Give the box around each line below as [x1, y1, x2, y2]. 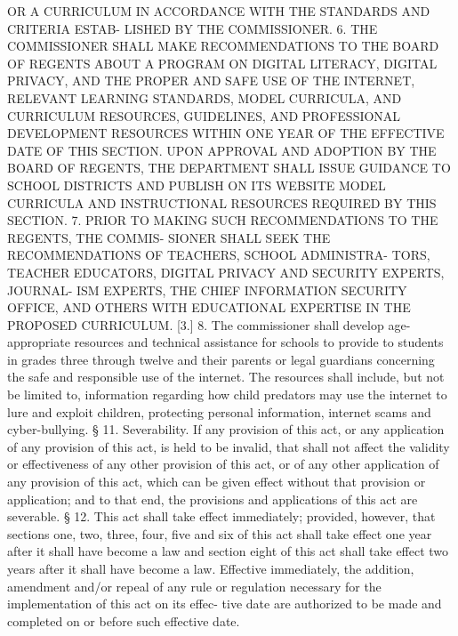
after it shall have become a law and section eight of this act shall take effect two [7, 542, 449, 560]
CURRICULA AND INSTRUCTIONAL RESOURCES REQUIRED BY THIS [7, 193, 437, 212]
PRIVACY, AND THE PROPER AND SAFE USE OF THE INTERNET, [7, 71, 415, 90]
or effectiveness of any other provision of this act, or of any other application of [7, 455, 439, 473]
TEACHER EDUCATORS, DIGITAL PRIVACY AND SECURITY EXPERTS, [7, 262, 445, 281]
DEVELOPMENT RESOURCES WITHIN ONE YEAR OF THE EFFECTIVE [7, 124, 445, 142]
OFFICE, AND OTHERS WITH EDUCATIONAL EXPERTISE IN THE [7, 298, 411, 317]
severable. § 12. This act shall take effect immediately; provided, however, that [7, 507, 436, 526]
